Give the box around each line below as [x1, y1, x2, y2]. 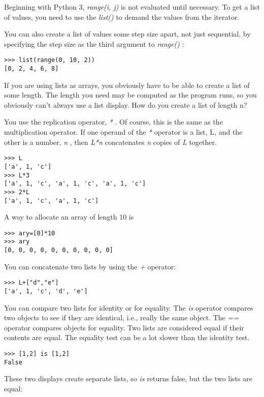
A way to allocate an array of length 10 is [4, 211, 134, 222]
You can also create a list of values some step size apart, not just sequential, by [4, 28, 251, 39]
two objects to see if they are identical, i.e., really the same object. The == [4, 312, 239, 323]
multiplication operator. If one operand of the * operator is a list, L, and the [4, 127, 243, 137]
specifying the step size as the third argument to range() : [4, 38, 184, 49]
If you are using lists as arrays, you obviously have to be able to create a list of [4, 79, 250, 90]
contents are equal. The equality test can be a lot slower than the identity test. [4, 332, 250, 343]
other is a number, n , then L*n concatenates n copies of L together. [4, 136, 217, 147]
